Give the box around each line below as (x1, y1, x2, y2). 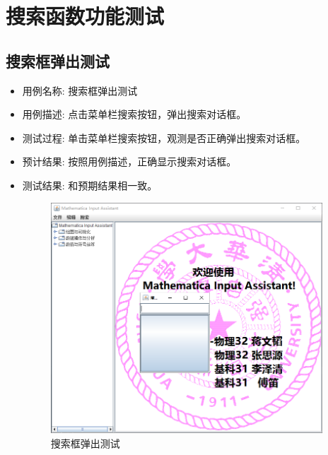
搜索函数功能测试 (6, 1, 165, 30)
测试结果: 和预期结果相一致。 (22, 177, 158, 192)
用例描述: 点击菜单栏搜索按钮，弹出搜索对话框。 (22, 107, 247, 122)
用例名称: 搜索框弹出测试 (22, 83, 138, 97)
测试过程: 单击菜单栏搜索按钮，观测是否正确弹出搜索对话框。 (22, 130, 306, 145)
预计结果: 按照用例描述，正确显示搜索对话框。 (22, 154, 237, 169)
